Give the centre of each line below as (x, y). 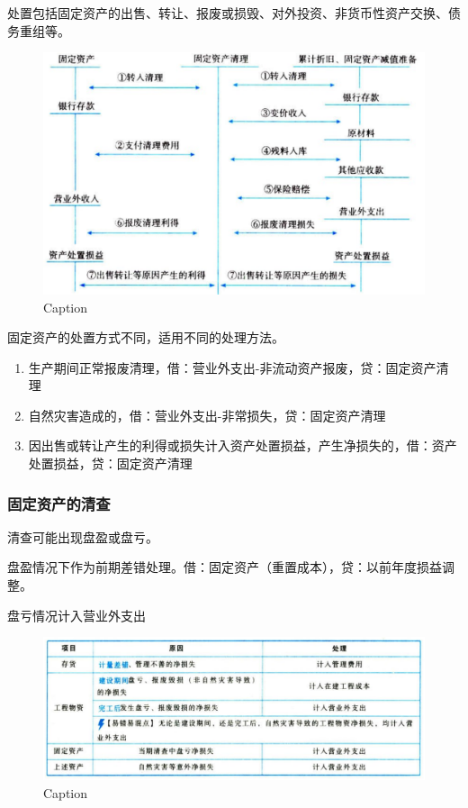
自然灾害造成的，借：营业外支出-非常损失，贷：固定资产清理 (207, 415)
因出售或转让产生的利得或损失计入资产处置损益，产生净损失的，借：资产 (243, 445)
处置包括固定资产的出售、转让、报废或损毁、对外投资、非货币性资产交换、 (228, 13)
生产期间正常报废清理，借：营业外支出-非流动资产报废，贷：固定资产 (232, 367)
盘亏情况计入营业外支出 (76, 615)
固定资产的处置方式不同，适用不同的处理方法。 (146, 337)
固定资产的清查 (59, 503)
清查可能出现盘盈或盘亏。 (83, 536)
